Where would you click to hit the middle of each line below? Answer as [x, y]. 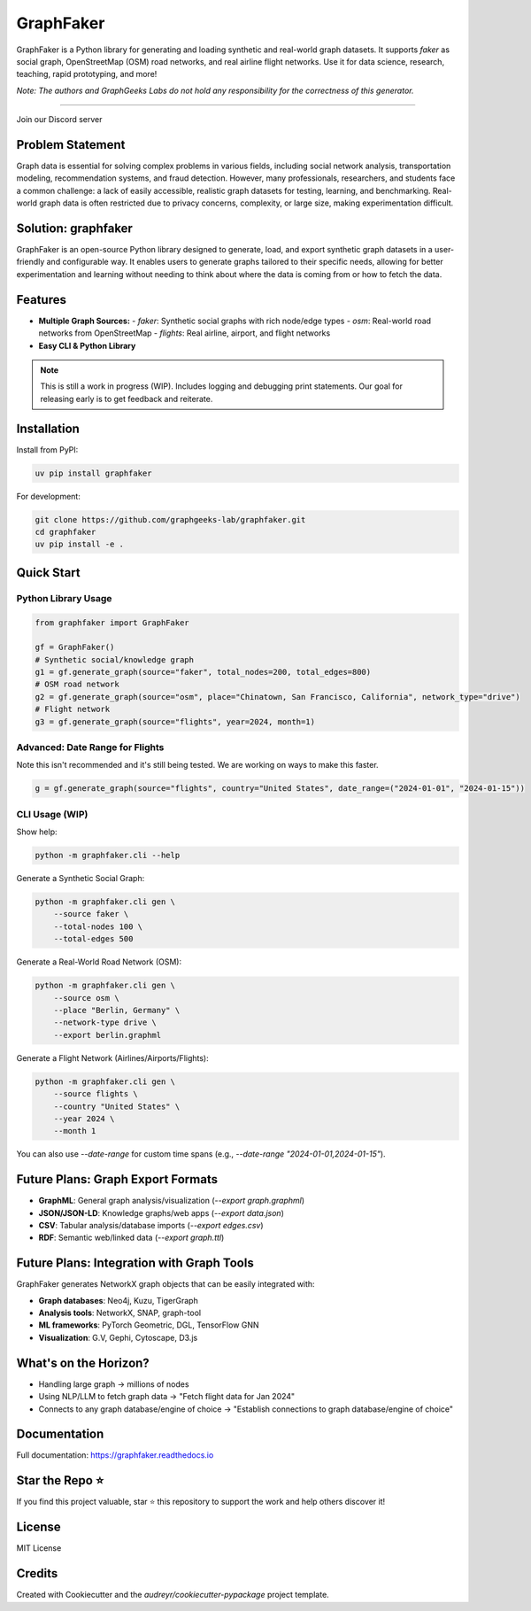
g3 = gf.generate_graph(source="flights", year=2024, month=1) [175, 721]
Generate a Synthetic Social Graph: [81, 879]
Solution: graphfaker [74, 228]
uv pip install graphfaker [93, 473]
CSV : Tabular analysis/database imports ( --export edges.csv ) [151, 1225]
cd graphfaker [65, 532]
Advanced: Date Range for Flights [90, 747]
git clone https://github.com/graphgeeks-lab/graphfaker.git [170, 519]
